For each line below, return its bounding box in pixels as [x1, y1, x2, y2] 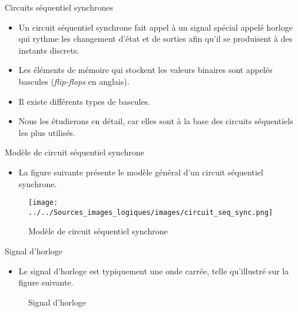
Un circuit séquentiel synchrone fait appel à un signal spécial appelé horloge [18, 21, 293, 33]
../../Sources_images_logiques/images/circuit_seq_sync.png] [28, 208, 273, 217]
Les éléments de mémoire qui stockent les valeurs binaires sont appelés [18, 64, 273, 76]
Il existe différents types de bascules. [18, 95, 151, 107]
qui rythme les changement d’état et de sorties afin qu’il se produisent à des [18, 32, 293, 45]
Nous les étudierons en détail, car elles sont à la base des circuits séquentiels [18, 115, 293, 127]
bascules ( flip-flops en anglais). [18, 75, 130, 87]
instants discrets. [18, 44, 80, 56]
